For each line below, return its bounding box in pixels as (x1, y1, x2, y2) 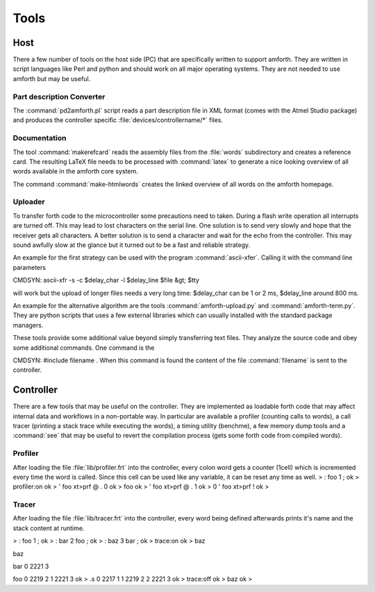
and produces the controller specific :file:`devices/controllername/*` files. (12, 116, 224, 124)
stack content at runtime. (12, 524, 85, 532)
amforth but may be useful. (12, 74, 91, 83)
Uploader (12, 197, 45, 207)
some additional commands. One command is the (12, 344, 155, 352)
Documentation (12, 133, 67, 143)
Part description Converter (12, 92, 106, 101)
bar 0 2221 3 (12, 562, 49, 570)
